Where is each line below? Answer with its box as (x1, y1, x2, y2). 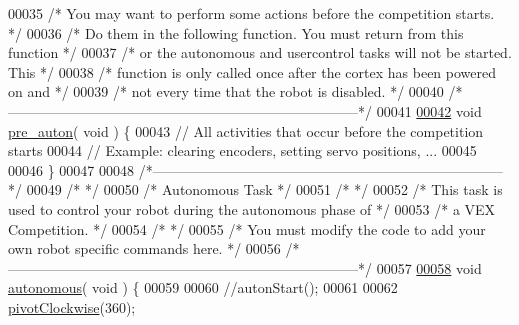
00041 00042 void (376, 100, 482, 121)
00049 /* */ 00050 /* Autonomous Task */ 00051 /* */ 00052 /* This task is (26, 179, 503, 200)
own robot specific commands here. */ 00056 (8, 238, 281, 259)
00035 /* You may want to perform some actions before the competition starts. (8, 3, 495, 23)
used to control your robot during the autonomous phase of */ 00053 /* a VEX (8, 198, 496, 219)
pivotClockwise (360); (8, 296, 136, 317)
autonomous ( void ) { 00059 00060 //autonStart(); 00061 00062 (8, 277, 398, 298)
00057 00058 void (376, 257, 482, 278)
